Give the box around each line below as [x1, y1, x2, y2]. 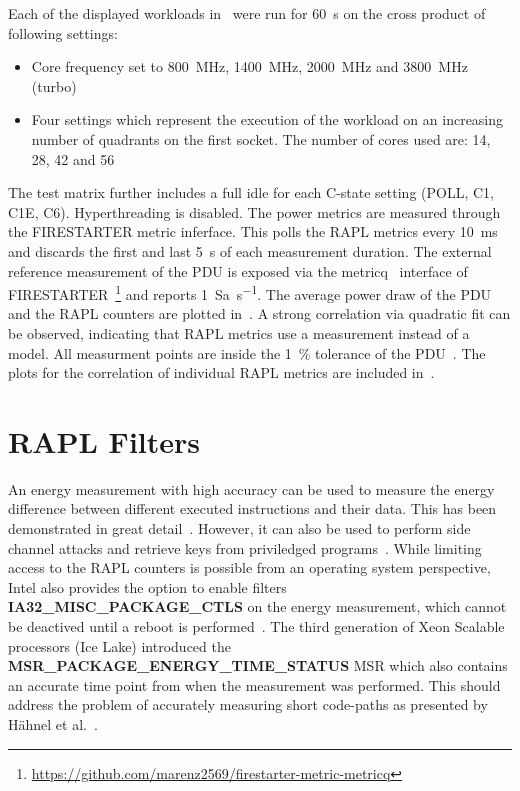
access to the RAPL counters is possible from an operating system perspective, [8, 557, 491, 578]
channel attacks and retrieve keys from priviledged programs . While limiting [8, 537, 482, 558]
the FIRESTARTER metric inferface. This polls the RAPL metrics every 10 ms [8, 221, 498, 242]
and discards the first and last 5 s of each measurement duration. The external [8, 240, 492, 261]
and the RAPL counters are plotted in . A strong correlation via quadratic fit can [8, 303, 511, 324]
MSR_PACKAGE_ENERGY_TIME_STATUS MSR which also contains [8, 655, 508, 676]
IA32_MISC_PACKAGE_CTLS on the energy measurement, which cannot [8, 596, 507, 617]
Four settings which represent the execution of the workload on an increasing [31, 109, 504, 130]
